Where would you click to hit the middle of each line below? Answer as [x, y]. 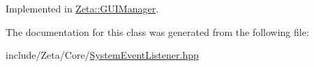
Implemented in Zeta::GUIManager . [82, 8]
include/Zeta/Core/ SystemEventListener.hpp [102, 55]
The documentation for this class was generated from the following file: [157, 31]
